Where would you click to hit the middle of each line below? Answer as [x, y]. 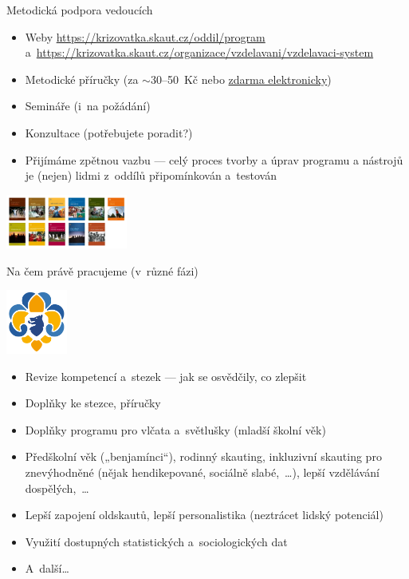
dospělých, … [57, 488]
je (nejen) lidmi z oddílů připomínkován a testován [151, 175]
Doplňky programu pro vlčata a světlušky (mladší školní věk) [175, 429]
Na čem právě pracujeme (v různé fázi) [102, 270]
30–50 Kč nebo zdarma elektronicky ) [241, 79]
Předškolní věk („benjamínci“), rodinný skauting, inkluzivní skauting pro [203, 456]
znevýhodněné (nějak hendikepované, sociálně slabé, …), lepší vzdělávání [202, 472]
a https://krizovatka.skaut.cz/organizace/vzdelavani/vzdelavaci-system [199, 52]
